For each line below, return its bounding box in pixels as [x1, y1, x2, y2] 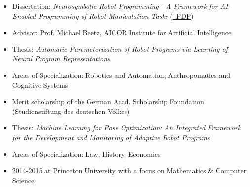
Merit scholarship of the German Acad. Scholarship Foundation [12, 96, 204, 107]
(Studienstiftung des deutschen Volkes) [12, 106, 130, 116]
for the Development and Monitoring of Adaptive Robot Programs [12, 132, 210, 142]
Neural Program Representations [12, 53, 110, 64]
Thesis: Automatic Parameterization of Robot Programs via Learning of [12, 43, 228, 54]
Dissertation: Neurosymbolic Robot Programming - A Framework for [12, 1, 218, 11]
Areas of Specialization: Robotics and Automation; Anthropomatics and [12, 70, 230, 80]
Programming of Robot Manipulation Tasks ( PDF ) [38, 10, 194, 21]
